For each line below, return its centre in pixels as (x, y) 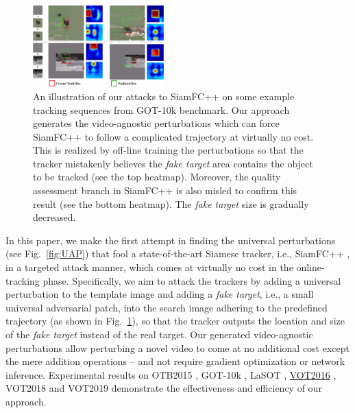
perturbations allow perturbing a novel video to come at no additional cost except (177, 347)
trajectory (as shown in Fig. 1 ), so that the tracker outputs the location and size (175, 321)
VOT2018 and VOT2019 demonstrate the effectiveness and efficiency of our (164, 388)
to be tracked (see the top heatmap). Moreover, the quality (157, 177)
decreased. (54, 217)
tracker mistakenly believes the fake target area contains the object (173, 163)
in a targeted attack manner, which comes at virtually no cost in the (149, 267)
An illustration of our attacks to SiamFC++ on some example (164, 96)
